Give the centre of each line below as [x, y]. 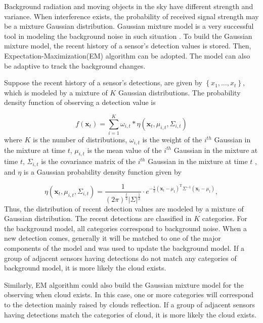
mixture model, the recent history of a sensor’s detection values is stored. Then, [128, 46]
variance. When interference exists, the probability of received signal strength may [131, 16]
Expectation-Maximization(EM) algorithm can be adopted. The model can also [127, 55]
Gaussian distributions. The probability [179, 92]
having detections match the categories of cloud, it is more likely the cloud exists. [130, 314]
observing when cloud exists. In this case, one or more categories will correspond [129, 294]
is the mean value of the [124, 150]
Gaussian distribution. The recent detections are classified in [98, 218]
